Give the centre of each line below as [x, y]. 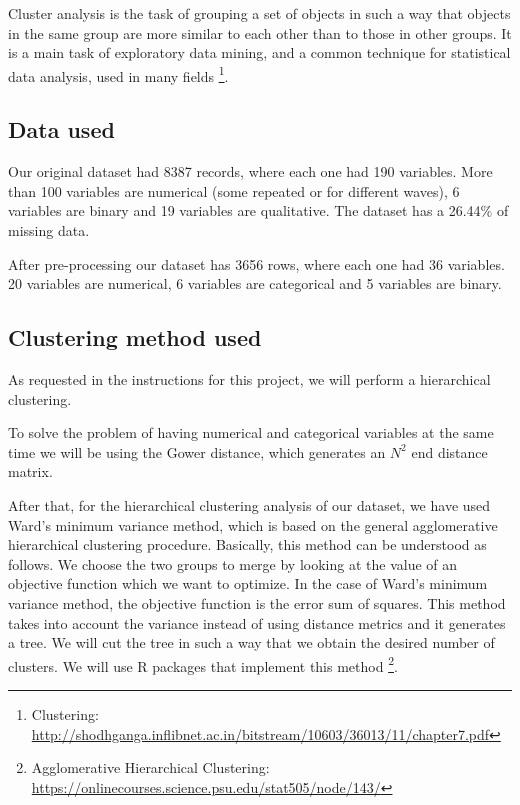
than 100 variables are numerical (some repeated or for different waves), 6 [234, 190]
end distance [449, 451]
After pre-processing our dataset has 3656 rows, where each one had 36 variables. [256, 263]
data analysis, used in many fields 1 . [118, 74]
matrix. [30, 471]
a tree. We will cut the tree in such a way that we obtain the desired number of [251, 642]
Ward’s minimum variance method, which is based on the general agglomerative [253, 524]
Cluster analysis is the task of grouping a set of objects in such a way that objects [259, 13]
